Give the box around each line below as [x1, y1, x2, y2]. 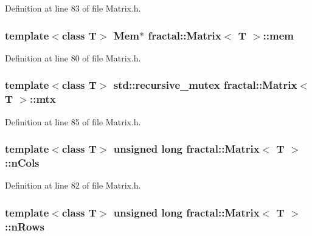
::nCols [5, 154, 40, 170]
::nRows [5, 218, 44, 234]
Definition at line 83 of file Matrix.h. [5, 2, 141, 14]
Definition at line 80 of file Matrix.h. [5, 51, 141, 64]
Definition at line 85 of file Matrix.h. [5, 115, 141, 128]
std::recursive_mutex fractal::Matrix [113, 77, 297, 92]
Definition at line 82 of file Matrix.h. [5, 179, 141, 192]
